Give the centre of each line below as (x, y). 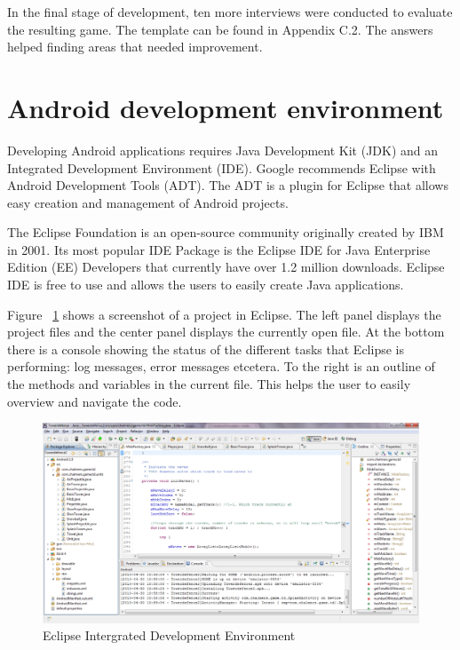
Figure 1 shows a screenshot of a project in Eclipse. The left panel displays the (224, 314)
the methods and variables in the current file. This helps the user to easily (209, 384)
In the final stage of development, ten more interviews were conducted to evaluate (230, 12)
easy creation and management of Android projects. (148, 202)
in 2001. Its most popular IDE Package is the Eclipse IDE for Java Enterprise (219, 249)
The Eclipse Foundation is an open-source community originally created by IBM (226, 232)
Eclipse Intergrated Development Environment (169, 635)
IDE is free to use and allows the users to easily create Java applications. (206, 285)
